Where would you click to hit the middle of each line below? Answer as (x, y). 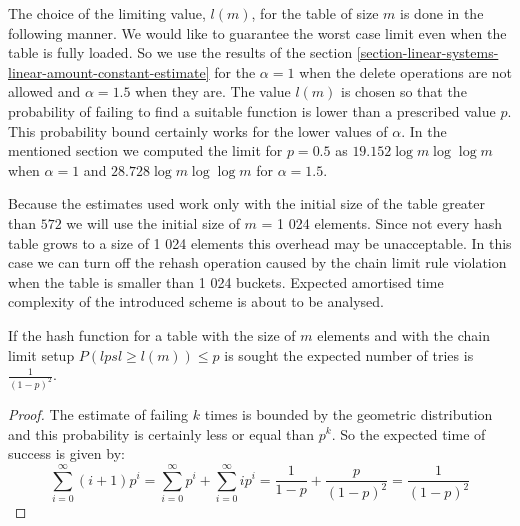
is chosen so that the (404, 91)
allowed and (44, 91)
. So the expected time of (408, 433)
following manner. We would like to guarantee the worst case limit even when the (257, 32)
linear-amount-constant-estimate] (109, 71)
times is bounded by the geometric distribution (348, 413)
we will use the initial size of (153, 222)
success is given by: (66, 453)
